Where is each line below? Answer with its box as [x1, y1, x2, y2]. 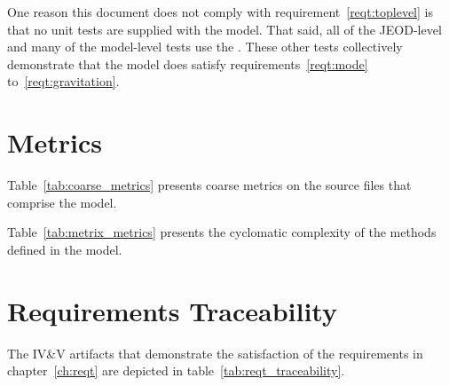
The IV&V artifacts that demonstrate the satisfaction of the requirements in [7, 343, 423, 362]
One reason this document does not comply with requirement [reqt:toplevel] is [7, 3, 433, 20]
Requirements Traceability [7, 292, 337, 328]
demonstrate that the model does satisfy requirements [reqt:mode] [7, 54, 368, 73]
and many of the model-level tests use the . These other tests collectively [7, 37, 403, 56]
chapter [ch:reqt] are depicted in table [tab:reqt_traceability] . [7, 361, 345, 380]
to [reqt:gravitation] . [7, 72, 120, 91]
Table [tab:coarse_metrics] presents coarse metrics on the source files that [7, 176, 412, 194]
